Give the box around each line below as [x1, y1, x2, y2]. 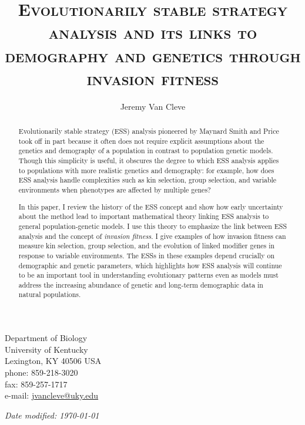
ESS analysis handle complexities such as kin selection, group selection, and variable [18, 175, 277, 185]
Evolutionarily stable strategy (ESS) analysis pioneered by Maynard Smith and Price [18, 126, 279, 136]
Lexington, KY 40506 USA [5, 355, 102, 367]
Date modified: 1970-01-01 [5, 409, 99, 421]
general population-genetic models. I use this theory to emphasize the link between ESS [18, 221, 287, 231]
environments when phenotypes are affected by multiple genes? [18, 185, 211, 195]
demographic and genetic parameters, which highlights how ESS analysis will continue [18, 260, 282, 270]
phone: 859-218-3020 [5, 366, 78, 378]
